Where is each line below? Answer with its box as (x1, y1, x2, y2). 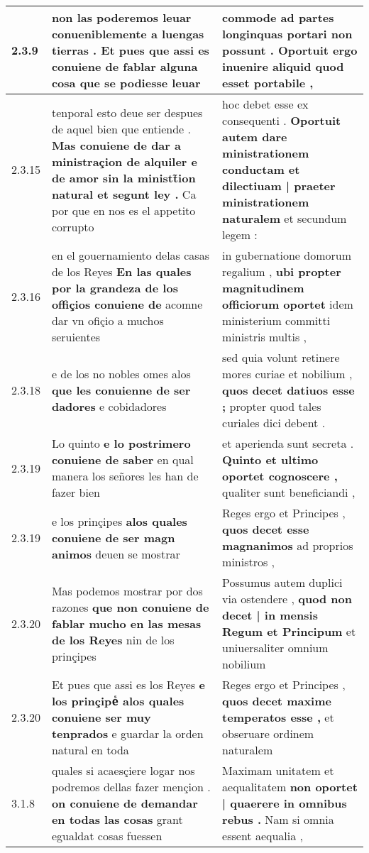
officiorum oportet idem (222, 296, 353, 312)
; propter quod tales (222, 398, 321, 414)
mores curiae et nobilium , (222, 365, 353, 382)
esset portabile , (222, 75, 314, 91)
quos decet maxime (222, 693, 331, 709)
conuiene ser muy (51, 709, 151, 725)
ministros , (222, 554, 275, 570)
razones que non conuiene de (51, 598, 209, 615)
